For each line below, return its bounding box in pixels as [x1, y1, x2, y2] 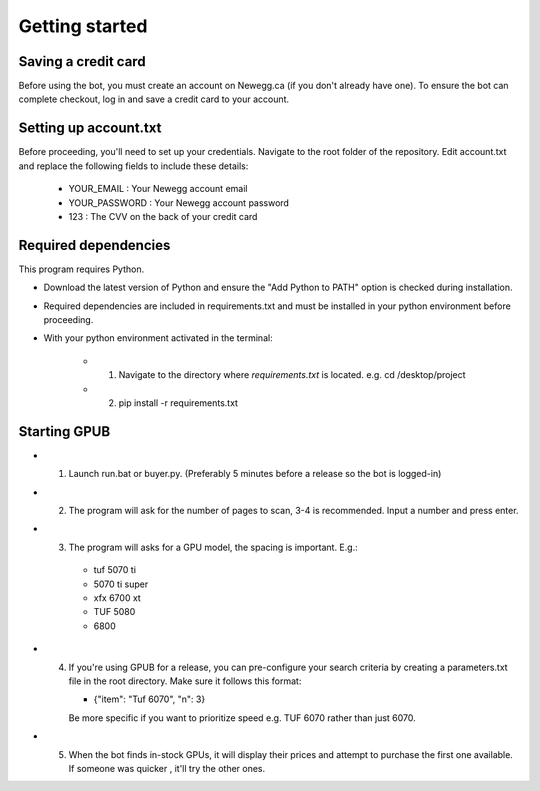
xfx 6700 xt [93, 591, 142, 604]
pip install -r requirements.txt [118, 396, 239, 409]
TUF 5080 [93, 606, 136, 618]
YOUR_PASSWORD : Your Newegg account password [68, 196, 290, 209]
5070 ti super [93, 578, 149, 590]
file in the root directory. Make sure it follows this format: [68, 675, 302, 687]
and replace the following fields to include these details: [18, 160, 249, 172]
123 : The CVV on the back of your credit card [68, 210, 258, 222]
